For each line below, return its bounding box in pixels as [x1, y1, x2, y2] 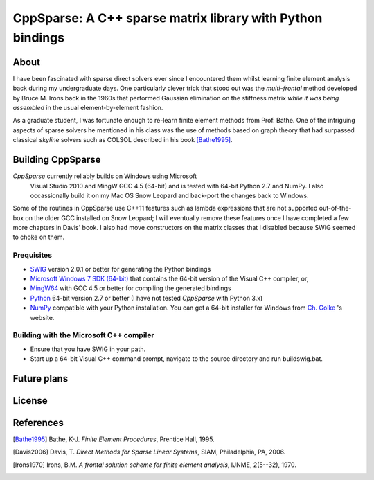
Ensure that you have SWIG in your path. [30, 345, 146, 353]
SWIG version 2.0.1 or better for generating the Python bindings [30, 265, 211, 273]
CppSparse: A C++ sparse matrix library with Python [12, 10, 323, 26]
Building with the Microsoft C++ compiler [12, 330, 155, 340]
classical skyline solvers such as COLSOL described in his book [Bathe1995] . [12, 136, 233, 144]
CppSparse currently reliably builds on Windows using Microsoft [12, 172, 197, 180]
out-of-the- [319, 204, 352, 213]
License [12, 395, 48, 407]
